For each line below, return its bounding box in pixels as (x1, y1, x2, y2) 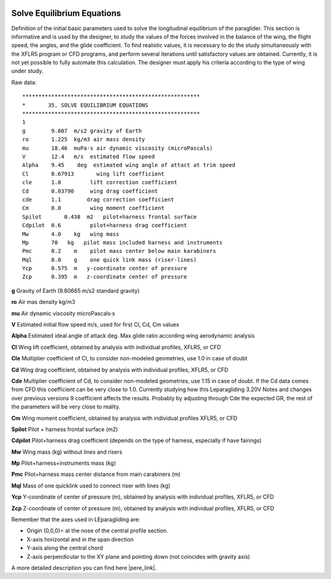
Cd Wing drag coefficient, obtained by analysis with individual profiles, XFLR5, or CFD (11, 366, 229, 373)
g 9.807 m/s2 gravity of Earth (22, 127, 142, 134)
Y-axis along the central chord (26, 544, 104, 552)
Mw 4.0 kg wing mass (22, 230, 120, 238)
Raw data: (11, 79, 37, 86)
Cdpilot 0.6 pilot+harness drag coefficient (22, 222, 187, 229)
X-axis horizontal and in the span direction (26, 535, 134, 543)
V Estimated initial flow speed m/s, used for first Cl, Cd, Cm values (11, 321, 180, 328)
